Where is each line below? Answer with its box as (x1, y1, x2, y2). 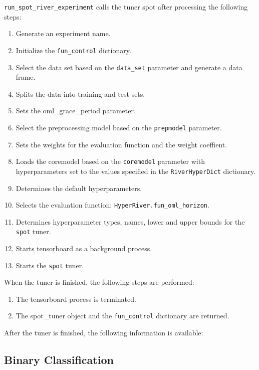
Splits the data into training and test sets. (16, 88, 145, 99)
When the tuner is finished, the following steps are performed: (4, 277, 194, 287)
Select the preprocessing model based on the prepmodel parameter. (16, 122, 222, 132)
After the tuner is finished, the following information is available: (4, 327, 203, 338)
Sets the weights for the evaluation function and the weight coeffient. (16, 139, 227, 149)
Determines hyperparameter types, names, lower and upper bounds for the (16, 216, 245, 227)
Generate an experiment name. (16, 28, 111, 39)
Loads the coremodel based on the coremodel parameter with (16, 156, 205, 166)
